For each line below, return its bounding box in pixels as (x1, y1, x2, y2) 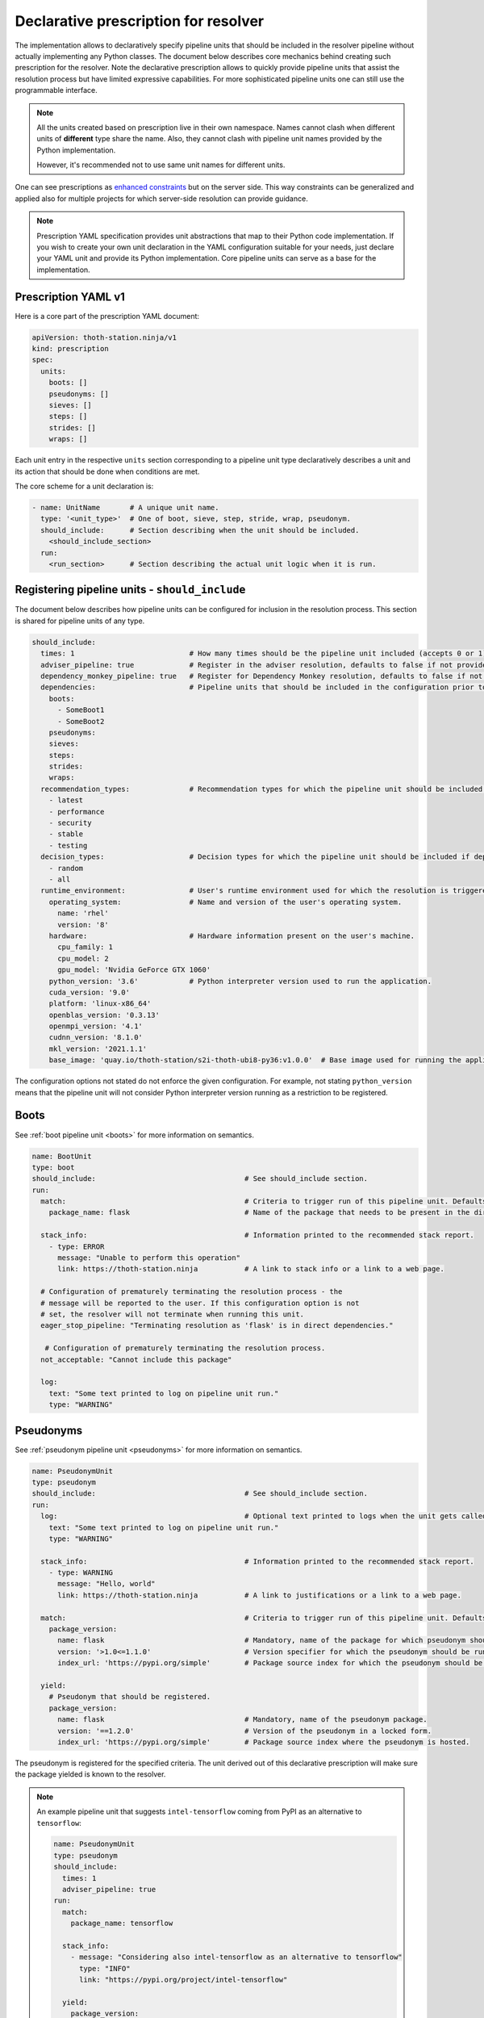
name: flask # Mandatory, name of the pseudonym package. (57, 1715, 428, 1724)
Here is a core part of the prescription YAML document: (15, 311, 200, 320)
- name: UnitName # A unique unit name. (31, 503, 219, 512)
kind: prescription (31, 344, 109, 354)
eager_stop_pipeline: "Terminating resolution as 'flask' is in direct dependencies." (40, 1321, 394, 1330)
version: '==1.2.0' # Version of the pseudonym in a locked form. (57, 1726, 432, 1735)
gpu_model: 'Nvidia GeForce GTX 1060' (57, 965, 211, 974)
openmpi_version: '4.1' (48, 1022, 143, 1031)
